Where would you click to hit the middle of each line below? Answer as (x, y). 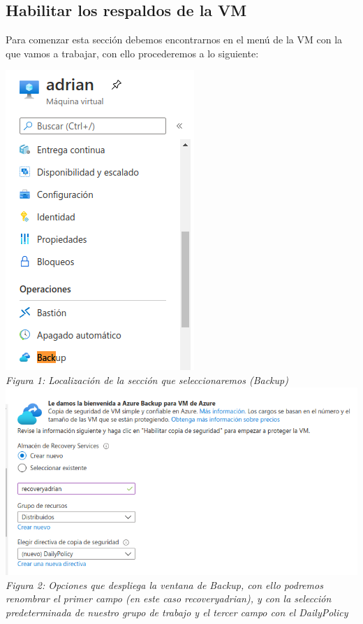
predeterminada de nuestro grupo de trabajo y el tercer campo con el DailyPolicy (177, 612)
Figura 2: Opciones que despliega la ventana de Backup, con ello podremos (164, 584)
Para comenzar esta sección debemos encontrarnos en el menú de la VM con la (174, 40)
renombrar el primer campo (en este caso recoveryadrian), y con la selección (169, 598)
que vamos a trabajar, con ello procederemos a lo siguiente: (132, 53)
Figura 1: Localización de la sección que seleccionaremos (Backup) (147, 380)
